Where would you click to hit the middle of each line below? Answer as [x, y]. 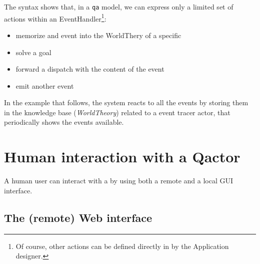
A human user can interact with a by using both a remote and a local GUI [119, 181]
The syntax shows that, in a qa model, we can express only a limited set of [119, 7]
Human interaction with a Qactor [122, 157]
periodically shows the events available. [64, 122]
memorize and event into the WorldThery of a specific [98, 35]
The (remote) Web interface [78, 217]
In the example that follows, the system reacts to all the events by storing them [126, 102]
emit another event [45, 85]
